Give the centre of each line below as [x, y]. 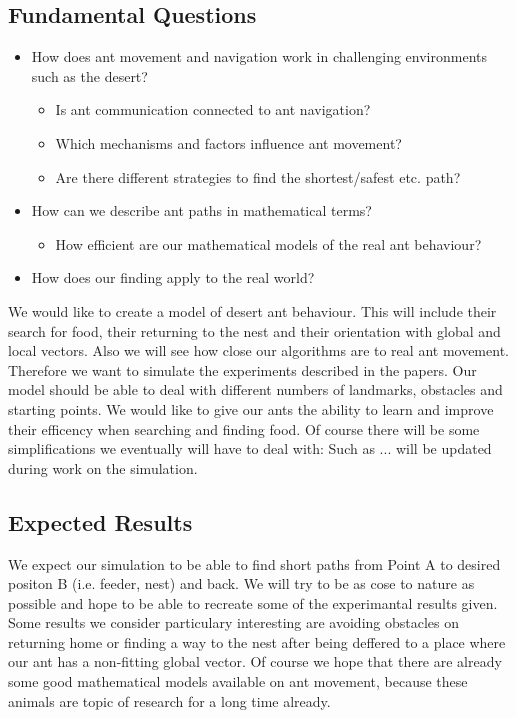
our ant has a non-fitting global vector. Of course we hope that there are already [255, 661]
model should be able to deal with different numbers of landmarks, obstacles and [255, 389]
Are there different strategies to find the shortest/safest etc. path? [258, 176]
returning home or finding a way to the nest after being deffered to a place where [257, 641]
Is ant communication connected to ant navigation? [213, 109]
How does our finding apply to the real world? [173, 277]
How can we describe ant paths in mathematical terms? [201, 210]
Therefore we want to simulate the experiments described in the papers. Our [242, 369]
